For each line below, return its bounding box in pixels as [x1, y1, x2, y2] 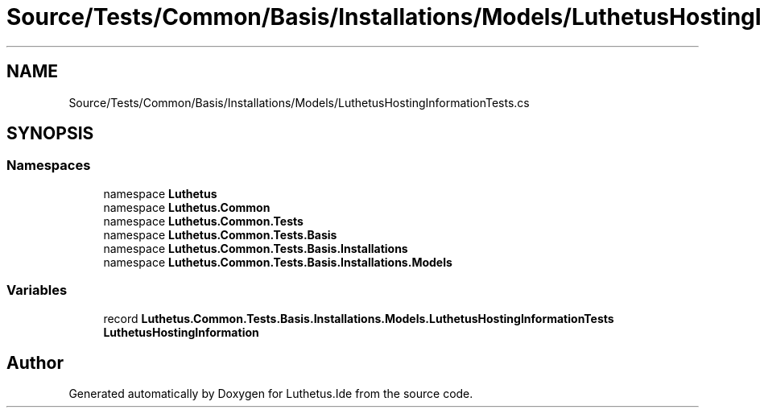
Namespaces [6, 157, 91, 174]
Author [6, 352, 64, 373]
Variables [6, 282, 68, 299]
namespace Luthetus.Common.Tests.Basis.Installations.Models [103, 255, 452, 269]
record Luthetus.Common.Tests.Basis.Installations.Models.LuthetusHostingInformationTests [103, 311, 614, 325]
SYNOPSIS [6, 123, 94, 144]
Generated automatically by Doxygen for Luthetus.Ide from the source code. [68, 387, 473, 401]
